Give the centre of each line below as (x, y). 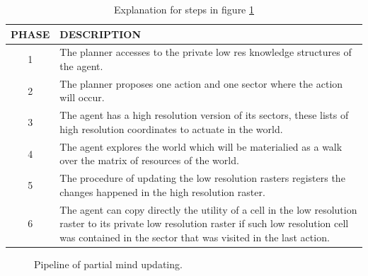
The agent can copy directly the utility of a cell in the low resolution (208, 209)
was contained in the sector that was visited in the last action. (195, 237)
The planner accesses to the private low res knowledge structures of (206, 52)
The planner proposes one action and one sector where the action (201, 83)
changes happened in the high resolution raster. (162, 191)
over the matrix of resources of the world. (149, 160)
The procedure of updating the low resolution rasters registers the (202, 178)
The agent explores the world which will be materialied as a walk (201, 146)
